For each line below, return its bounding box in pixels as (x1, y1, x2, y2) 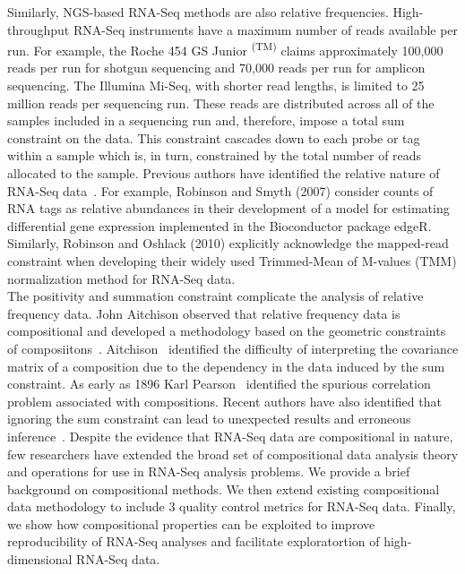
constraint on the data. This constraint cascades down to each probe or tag (7, 128, 420, 147)
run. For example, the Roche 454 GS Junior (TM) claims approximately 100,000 (7, 39, 443, 59)
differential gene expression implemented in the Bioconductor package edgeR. (7, 216, 432, 235)
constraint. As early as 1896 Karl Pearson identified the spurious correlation (7, 374, 431, 393)
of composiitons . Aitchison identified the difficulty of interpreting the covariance (7, 338, 459, 357)
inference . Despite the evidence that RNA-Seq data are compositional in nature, (7, 426, 453, 445)
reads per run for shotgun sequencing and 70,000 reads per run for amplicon (7, 58, 426, 77)
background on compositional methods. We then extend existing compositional (7, 479, 440, 498)
